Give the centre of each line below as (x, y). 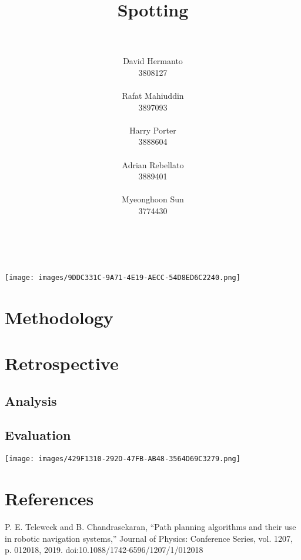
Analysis (31, 400)
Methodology (59, 317)
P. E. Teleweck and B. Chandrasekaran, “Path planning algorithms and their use (150, 526)
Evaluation (38, 435)
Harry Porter (153, 130)
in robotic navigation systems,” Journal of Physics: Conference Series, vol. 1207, (149, 538)
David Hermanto (153, 61)
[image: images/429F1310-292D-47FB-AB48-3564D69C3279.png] (123, 459)
